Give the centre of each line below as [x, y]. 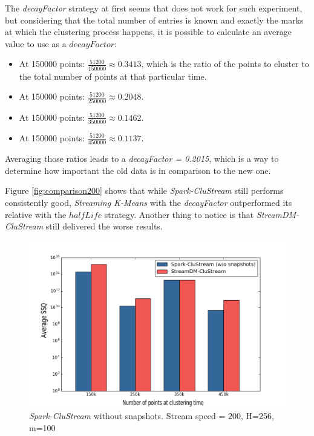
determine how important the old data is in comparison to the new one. [138, 170]
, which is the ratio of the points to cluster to [225, 64]
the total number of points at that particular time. [113, 76]
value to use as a [36, 43]
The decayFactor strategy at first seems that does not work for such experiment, [154, 8]
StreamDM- [278, 214]
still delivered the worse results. [104, 226]
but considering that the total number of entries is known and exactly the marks [154, 20]
